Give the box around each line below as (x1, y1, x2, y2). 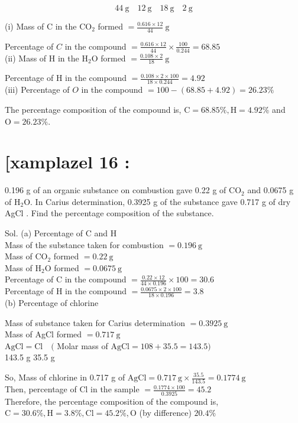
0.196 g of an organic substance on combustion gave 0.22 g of (5, 184, 226, 196)
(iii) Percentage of (5, 83, 70, 96)
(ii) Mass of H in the (5, 51, 79, 64)
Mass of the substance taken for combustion (5, 238, 164, 250)
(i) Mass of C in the (5, 20, 77, 32)
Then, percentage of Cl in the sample (5, 383, 140, 395)
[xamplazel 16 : (5, 149, 130, 174)
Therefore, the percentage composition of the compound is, (5, 395, 219, 407)
